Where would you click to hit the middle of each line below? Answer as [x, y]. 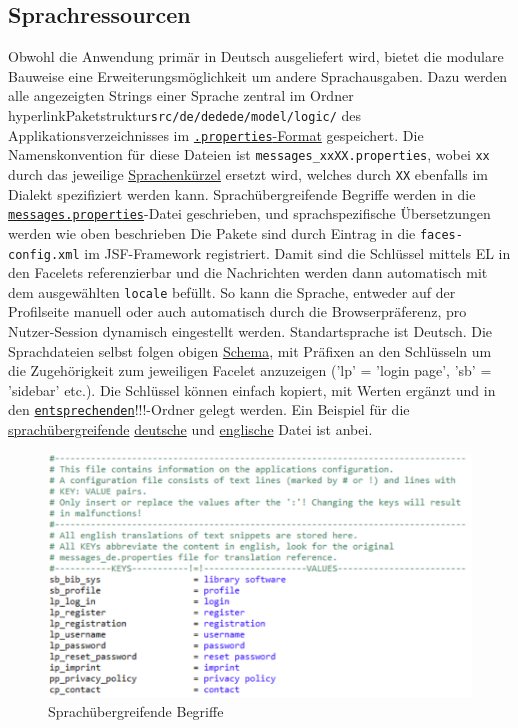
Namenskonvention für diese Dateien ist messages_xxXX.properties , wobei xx [249, 154]
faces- [441, 234]
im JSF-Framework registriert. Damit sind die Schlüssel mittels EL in [297, 252]
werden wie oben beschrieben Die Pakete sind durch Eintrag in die [212, 232]
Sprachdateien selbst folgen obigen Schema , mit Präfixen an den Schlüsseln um [250, 350]
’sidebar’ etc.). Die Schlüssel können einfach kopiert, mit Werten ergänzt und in [252, 389]
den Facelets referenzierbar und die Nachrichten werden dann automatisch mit [248, 272]
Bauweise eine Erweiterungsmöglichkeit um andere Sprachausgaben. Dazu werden [258, 75]
